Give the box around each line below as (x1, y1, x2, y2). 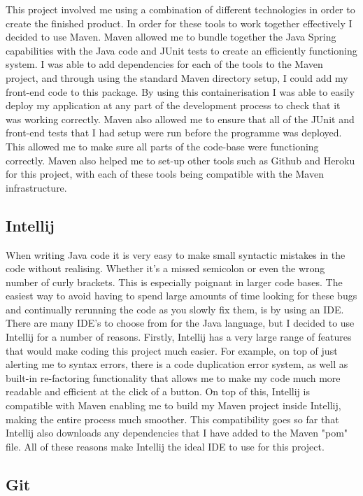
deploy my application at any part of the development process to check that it (6, 98, 341, 113)
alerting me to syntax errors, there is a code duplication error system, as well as (6, 357, 348, 371)
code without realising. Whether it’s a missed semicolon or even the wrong (6, 261, 325, 276)
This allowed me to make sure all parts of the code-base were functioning (6, 139, 319, 153)
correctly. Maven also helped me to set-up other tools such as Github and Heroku (6, 153, 355, 167)
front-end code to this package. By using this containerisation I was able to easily (6, 84, 355, 99)
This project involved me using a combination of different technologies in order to (6, 2, 355, 16)
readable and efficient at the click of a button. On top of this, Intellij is (6, 384, 310, 399)
